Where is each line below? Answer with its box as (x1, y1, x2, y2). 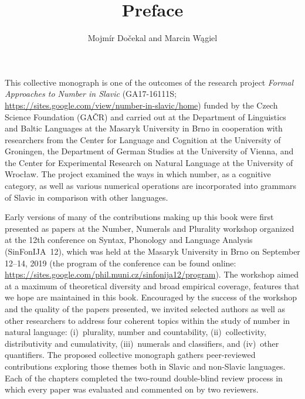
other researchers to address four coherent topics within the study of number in (5, 314, 290, 326)
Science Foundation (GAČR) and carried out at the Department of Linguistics (5, 110, 286, 123)
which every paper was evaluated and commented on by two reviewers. (5, 383, 259, 395)
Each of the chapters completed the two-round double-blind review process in (5, 371, 283, 384)
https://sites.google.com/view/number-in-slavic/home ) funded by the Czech (5, 99, 278, 111)
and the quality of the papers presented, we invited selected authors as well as (5, 303, 286, 315)
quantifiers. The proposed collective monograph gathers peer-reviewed (5, 349, 256, 361)
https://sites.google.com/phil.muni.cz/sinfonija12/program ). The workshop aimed (5, 268, 299, 280)
